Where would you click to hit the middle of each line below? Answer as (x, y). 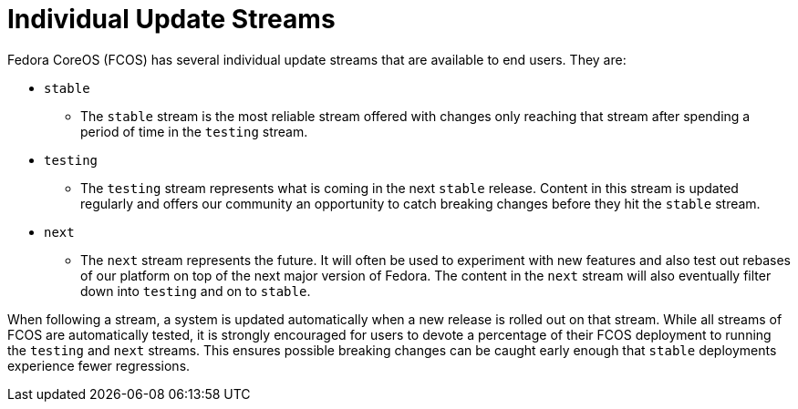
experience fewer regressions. (99, 365)
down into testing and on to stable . (196, 291)
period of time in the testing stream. (194, 131)
